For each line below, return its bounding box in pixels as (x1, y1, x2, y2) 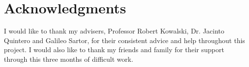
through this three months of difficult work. (4, 54, 133, 64)
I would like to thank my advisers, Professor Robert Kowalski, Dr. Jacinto (4, 26, 225, 36)
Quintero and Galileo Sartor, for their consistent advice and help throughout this (4, 35, 245, 45)
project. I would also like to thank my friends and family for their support (4, 45, 224, 55)
